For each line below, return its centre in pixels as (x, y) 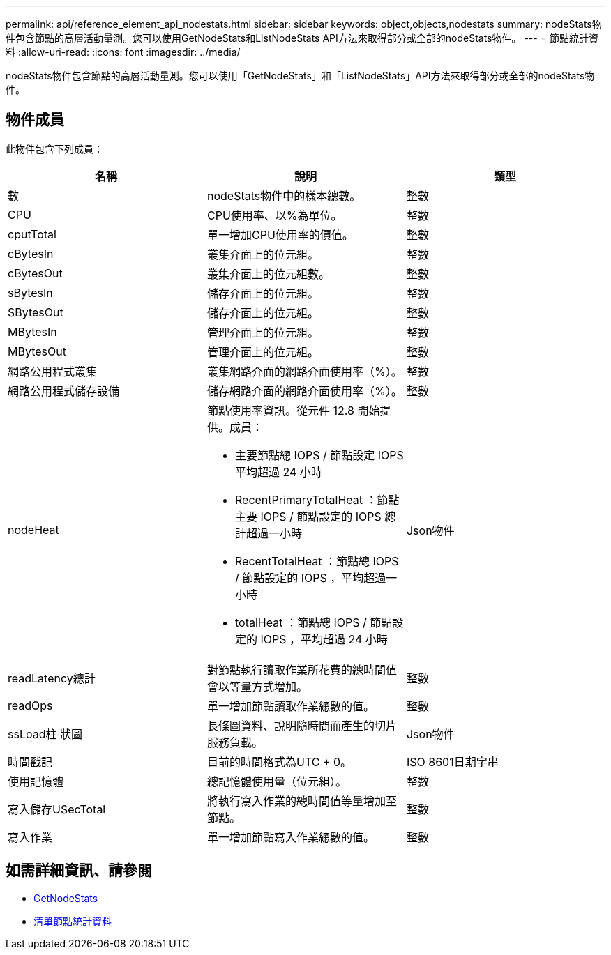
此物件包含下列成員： (54, 148)
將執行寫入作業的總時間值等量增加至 (302, 801)
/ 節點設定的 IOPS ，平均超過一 (316, 578)
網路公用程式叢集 (53, 371)
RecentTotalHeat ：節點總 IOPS (317, 561)
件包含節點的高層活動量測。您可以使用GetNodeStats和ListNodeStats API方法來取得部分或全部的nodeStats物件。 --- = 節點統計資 (302, 38)
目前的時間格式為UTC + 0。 (279, 762)
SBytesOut (36, 312)
